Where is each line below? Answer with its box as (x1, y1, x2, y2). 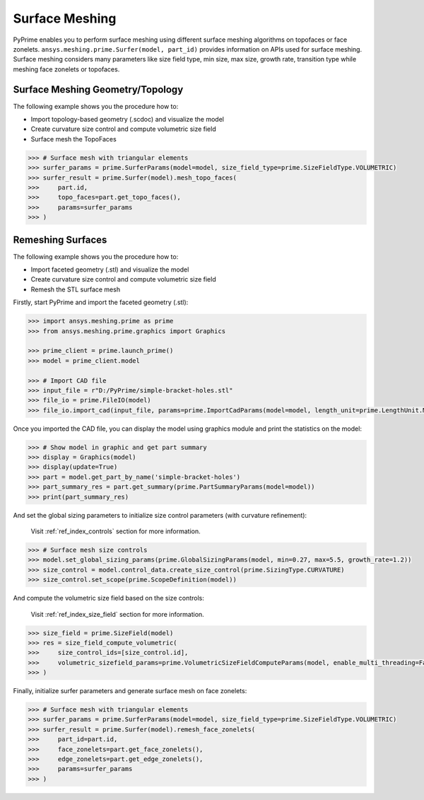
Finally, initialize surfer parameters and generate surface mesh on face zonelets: (13, 687, 247, 695)
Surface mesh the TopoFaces (30, 134, 117, 143)
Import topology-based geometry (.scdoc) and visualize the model (30, 115, 224, 124)
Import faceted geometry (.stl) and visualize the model (30, 265, 189, 274)
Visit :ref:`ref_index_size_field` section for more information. (30, 610, 204, 618)
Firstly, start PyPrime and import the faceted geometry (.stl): (13, 298, 189, 307)
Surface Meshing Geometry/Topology (13, 83, 184, 95)
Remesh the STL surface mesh (30, 285, 120, 294)
